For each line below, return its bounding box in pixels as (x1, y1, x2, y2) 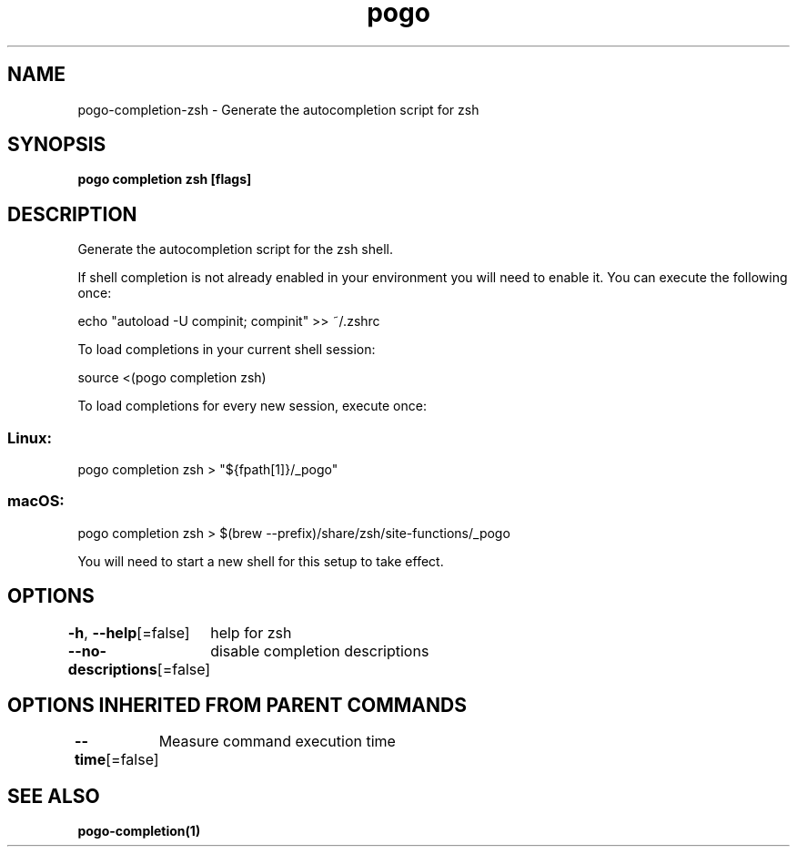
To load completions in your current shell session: (77, 341, 376, 358)
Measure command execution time (158, 732, 396, 751)
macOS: (7, 492, 65, 511)
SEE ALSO (7, 784, 100, 808)
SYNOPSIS (7, 133, 106, 157)
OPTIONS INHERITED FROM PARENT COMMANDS (7, 694, 467, 717)
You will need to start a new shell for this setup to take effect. (77, 553, 444, 569)
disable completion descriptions (210, 641, 429, 660)
